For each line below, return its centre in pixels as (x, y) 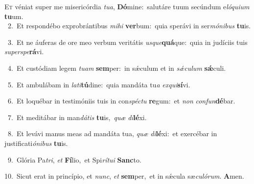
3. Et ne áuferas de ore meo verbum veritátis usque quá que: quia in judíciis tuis (127, 42)
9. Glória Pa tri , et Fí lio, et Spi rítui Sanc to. (74, 159)
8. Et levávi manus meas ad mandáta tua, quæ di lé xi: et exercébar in (112, 133)
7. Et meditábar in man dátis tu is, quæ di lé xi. (77, 117)
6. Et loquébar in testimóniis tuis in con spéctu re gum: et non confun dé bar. (121, 101)
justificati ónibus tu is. (36, 143)
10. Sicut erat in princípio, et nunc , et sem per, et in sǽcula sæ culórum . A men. (124, 176)
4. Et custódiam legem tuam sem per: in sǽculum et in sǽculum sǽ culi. (117, 68)
